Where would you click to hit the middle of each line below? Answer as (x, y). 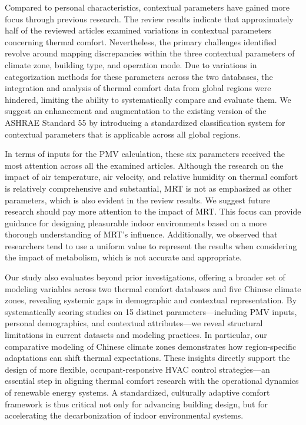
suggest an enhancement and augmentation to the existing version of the (136, 111)
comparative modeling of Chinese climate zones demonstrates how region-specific (151, 346)
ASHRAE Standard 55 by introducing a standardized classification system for (145, 122)
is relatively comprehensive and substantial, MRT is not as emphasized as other (148, 188)
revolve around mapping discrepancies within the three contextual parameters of (150, 53)
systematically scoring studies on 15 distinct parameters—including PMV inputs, (151, 311)
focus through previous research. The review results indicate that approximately (149, 19)
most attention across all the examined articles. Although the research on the (144, 165)
